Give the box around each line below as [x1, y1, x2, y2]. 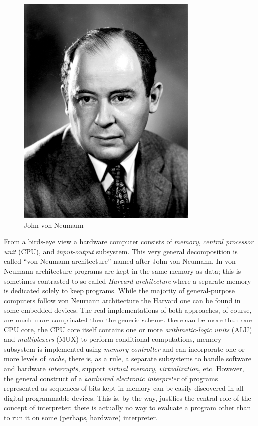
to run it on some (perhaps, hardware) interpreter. [4, 412, 158, 422]
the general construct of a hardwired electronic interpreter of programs [4, 373, 218, 383]
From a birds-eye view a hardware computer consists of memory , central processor [4, 236, 254, 247]
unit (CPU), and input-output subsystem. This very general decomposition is [4, 246, 238, 256]
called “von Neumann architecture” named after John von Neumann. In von [4, 256, 236, 266]
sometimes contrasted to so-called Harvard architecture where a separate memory [4, 275, 251, 286]
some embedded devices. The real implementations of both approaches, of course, [4, 305, 252, 315]
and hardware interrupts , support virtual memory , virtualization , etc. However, [4, 363, 244, 373]
